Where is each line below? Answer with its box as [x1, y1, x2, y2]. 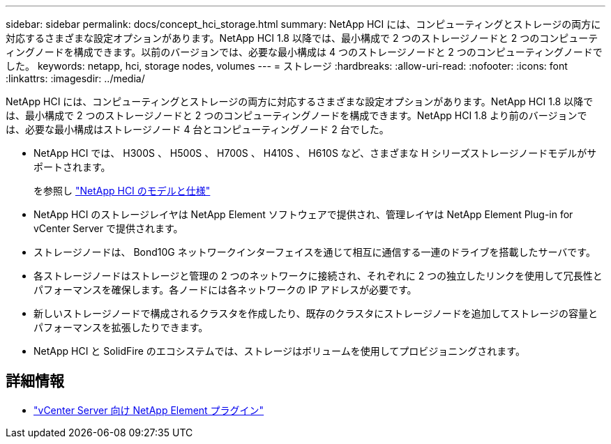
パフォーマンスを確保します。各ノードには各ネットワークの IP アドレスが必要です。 [33, 284, 417, 296]
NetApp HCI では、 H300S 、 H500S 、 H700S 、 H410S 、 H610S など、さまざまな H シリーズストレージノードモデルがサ [33, 147, 597, 159]
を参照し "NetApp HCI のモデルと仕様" [33, 185, 211, 197]
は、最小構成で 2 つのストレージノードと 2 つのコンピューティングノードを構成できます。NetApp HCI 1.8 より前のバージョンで [6, 109, 587, 121]
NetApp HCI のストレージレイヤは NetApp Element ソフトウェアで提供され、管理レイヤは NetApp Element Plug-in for [33, 208, 573, 220]
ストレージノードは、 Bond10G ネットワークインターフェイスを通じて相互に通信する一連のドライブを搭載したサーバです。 [33, 246, 596, 258]
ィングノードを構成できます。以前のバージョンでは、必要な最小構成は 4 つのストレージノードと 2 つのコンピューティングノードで [6, 46, 603, 58]
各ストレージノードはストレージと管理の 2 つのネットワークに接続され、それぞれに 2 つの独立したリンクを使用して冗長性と [33, 270, 603, 282]
